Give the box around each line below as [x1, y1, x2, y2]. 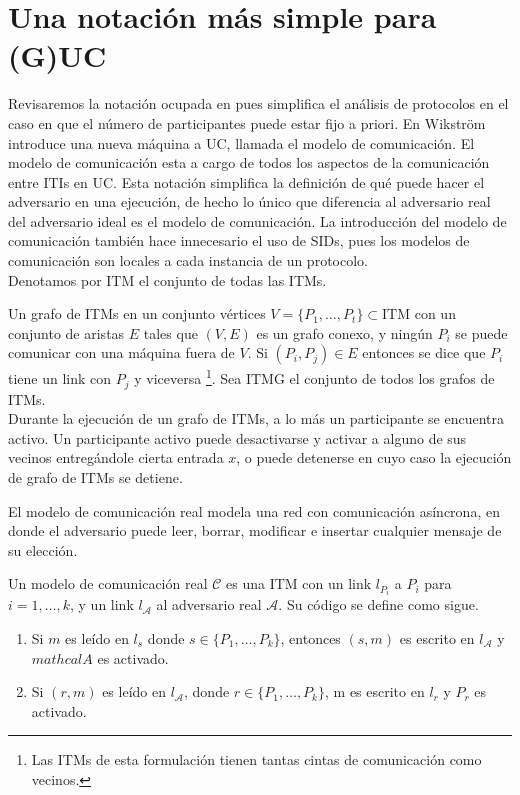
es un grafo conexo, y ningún [256, 322, 433, 343]
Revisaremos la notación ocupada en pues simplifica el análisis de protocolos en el [8, 93, 509, 114]
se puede [455, 322, 508, 343]
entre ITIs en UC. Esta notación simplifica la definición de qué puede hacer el [8, 171, 485, 192]
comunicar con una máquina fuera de [8, 342, 235, 363]
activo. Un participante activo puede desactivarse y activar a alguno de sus [8, 427, 467, 448]
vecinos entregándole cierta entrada [8, 447, 224, 468]
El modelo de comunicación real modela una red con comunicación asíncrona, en [8, 500, 500, 521]
